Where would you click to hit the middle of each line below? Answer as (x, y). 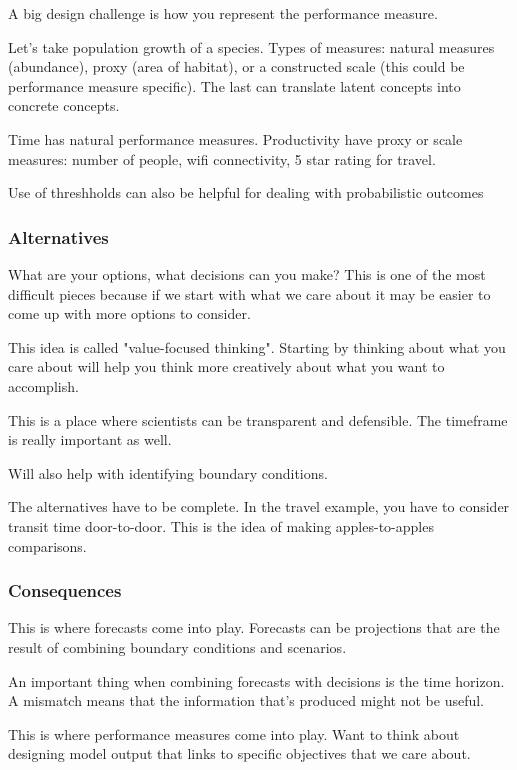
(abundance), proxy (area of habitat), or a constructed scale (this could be (236, 66)
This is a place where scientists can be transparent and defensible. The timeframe (258, 419)
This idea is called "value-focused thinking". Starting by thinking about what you (257, 346)
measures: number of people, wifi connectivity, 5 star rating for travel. (222, 158)
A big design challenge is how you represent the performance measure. (223, 13)
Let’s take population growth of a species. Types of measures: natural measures (251, 46)
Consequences (65, 590)
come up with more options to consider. (129, 313)
